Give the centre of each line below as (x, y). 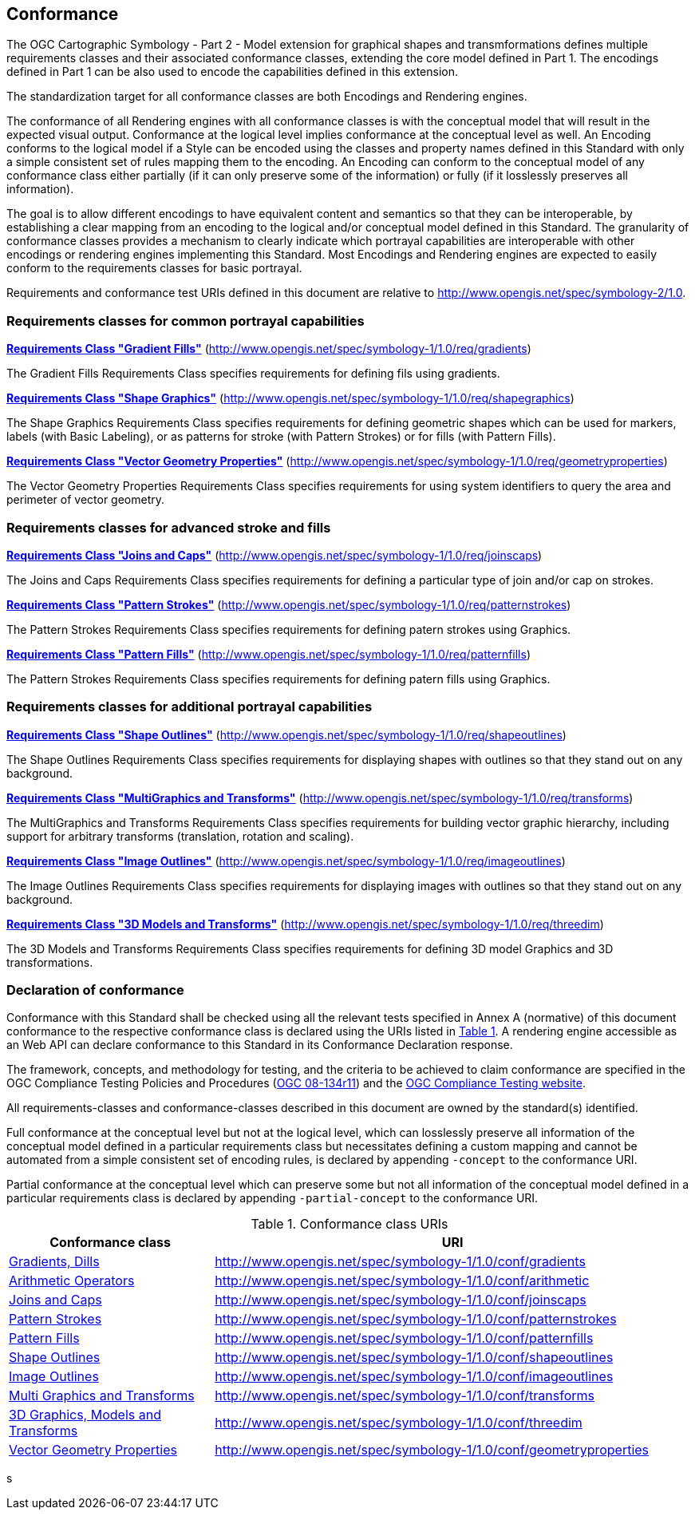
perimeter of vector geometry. (86, 500)
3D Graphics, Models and (85, 1415)
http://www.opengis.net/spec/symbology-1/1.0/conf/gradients (400, 1262)
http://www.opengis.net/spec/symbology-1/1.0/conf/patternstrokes (416, 1319)
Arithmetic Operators (72, 1281)
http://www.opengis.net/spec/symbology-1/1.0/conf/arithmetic (402, 1281)
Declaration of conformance (95, 990)
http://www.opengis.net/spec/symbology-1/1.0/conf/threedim (399, 1423)
